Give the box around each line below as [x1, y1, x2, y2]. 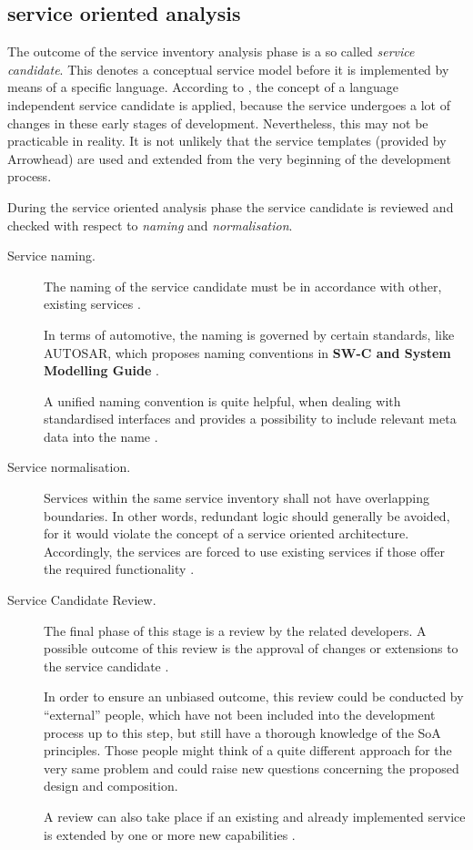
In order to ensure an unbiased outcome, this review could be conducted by [44, 687, 464, 706]
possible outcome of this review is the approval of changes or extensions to [44, 639, 458, 658]
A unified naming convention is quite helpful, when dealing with [44, 391, 401, 410]
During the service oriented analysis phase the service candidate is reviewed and [7, 197, 454, 216]
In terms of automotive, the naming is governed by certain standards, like [44, 324, 455, 343]
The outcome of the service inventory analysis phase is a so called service [7, 42, 415, 61]
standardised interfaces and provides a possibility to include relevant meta [44, 409, 457, 428]
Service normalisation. [7, 457, 131, 476]
